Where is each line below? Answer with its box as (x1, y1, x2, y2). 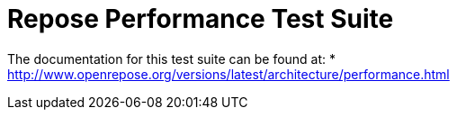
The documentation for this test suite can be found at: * (7, 50, 336, 67)
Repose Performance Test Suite (7, 4, 394, 34)
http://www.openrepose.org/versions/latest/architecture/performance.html (7, 66, 450, 82)
